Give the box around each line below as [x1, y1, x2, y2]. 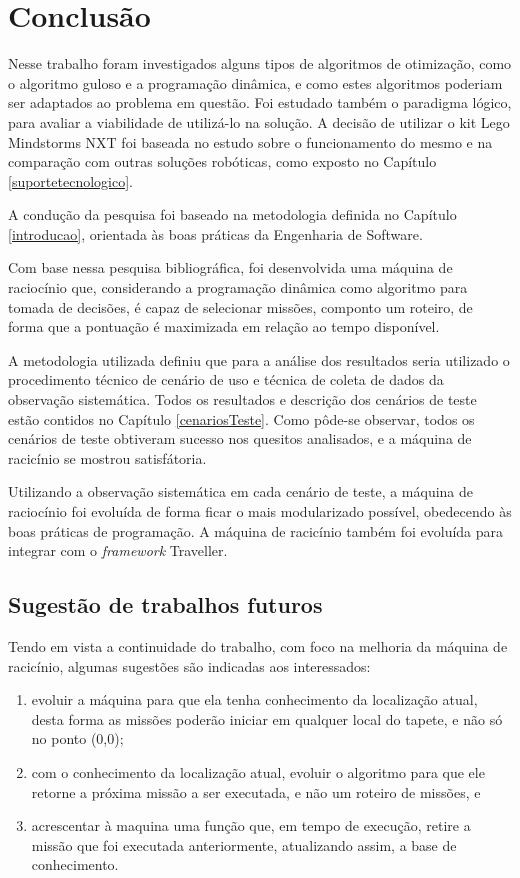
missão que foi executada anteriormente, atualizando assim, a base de [31, 834, 457, 855]
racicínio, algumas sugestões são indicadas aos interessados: [8, 655, 371, 676]
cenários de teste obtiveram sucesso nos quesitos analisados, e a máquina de [8, 428, 472, 449]
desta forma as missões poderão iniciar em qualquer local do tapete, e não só [31, 708, 503, 729]
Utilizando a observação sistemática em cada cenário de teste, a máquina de [8, 481, 474, 502]
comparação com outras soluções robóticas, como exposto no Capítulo [8, 151, 437, 172]
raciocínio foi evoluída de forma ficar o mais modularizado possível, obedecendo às [8, 501, 512, 521]
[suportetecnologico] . [8, 170, 133, 191]
